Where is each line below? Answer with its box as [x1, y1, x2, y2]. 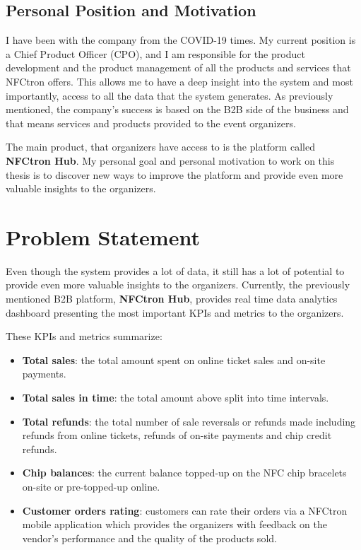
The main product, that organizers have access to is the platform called [6, 139, 315, 154]
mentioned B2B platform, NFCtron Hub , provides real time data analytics [6, 291, 338, 306]
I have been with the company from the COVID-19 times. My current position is [6, 33, 356, 47]
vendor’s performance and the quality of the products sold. [22, 530, 277, 545]
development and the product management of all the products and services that [6, 60, 351, 75]
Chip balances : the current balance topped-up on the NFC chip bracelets [22, 465, 347, 480]
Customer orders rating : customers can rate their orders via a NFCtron [22, 503, 348, 517]
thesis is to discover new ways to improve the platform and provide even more [6, 167, 343, 182]
